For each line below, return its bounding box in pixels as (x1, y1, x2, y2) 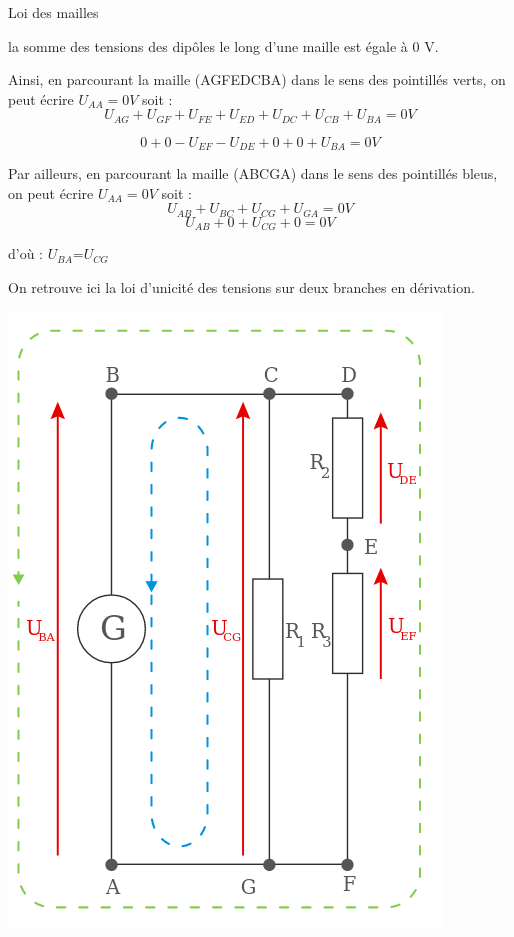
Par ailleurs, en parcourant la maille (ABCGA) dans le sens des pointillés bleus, (8, 163, 498, 184)
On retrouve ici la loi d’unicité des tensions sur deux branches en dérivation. (8, 276, 475, 297)
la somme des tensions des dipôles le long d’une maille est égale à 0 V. (8, 35, 439, 56)
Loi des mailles (8, 2, 99, 22)
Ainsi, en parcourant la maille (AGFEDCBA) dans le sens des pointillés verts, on (8, 69, 506, 90)
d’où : (8, 243, 44, 264)
